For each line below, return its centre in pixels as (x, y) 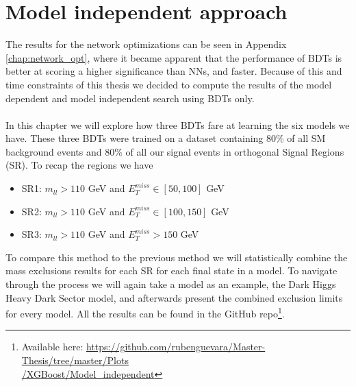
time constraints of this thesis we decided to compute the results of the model (169, 84)
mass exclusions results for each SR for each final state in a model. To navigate (171, 270)
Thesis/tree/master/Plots (75, 360)
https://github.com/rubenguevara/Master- (176, 347)
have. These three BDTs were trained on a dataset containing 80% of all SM (166, 138)
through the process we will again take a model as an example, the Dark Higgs (171, 284)
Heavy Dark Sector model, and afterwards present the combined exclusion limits (174, 297)
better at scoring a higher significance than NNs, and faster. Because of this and (174, 71)
